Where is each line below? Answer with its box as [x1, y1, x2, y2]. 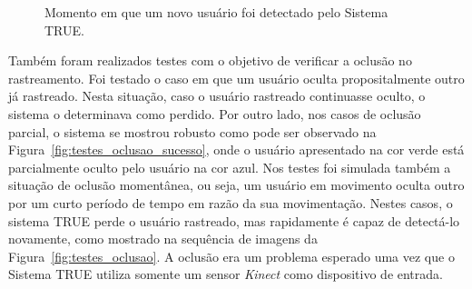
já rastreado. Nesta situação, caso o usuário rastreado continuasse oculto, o [8, 86, 426, 105]
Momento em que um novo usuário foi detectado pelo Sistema [44, 3, 388, 21]
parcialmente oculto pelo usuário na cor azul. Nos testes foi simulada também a [8, 157, 451, 176]
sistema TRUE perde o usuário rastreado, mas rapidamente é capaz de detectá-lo [8, 211, 460, 230]
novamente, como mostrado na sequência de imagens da [8, 229, 318, 248]
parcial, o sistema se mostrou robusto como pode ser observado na [8, 122, 377, 141]
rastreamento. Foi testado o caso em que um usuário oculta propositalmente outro [8, 68, 465, 87]
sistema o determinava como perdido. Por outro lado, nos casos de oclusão [8, 104, 421, 123]
